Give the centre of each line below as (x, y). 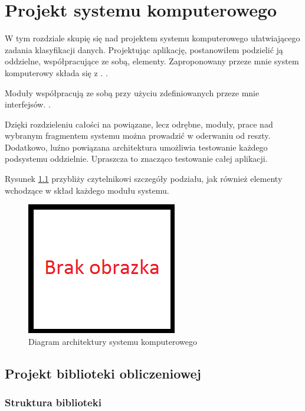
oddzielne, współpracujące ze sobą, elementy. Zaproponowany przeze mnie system (152, 61)
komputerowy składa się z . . (56, 72)
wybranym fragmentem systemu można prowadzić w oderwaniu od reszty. (138, 136)
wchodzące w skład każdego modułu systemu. (87, 190)
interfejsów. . (28, 104)
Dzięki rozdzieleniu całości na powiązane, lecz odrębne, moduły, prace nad (139, 124)
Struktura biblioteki (53, 402)
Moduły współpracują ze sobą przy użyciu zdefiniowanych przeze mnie (132, 92)
